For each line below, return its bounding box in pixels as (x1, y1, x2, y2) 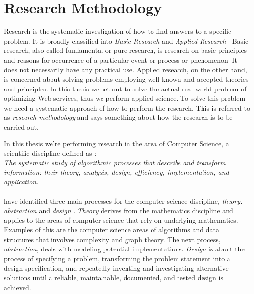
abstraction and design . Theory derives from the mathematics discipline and (4, 205, 233, 215)
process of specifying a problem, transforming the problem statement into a (4, 253, 230, 263)
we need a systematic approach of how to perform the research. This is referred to (4, 102, 250, 113)
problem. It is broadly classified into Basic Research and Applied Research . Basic (4, 35, 249, 45)
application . (4, 177, 39, 187)
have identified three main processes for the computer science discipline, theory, (4, 196, 243, 206)
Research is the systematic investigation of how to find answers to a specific (4, 26, 231, 36)
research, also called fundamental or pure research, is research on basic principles (4, 45, 247, 55)
